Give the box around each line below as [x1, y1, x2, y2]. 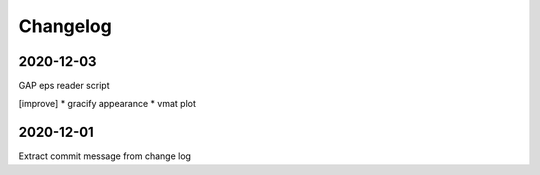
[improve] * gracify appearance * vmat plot [18, 98, 197, 110]
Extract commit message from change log [18, 150, 192, 162]
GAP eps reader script [18, 80, 110, 92]
